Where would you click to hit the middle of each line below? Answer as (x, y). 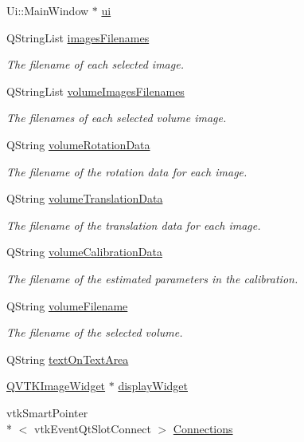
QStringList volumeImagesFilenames (95, 91)
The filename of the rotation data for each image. (127, 171)
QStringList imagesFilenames (78, 37)
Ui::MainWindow (48, 10)
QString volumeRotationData (78, 144)
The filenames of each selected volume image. (117, 118)
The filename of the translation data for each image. (134, 225)
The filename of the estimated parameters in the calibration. (152, 278)
